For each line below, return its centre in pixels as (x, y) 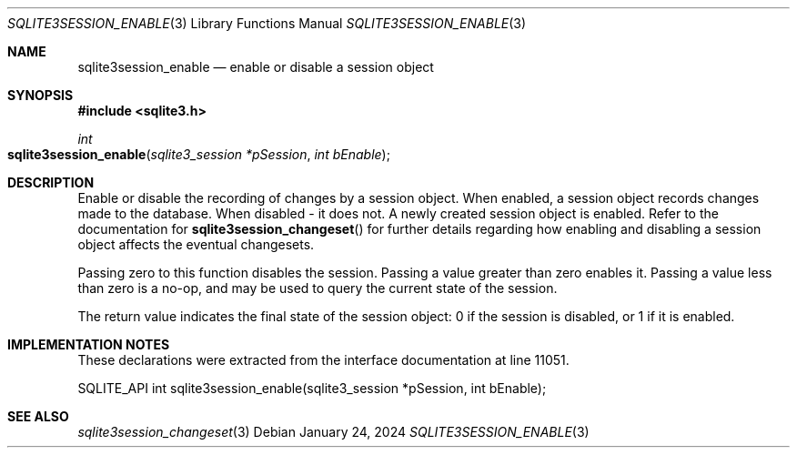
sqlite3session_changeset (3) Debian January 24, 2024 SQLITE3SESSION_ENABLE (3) (333, 432)
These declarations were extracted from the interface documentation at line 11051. (323, 360)
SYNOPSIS (40, 95)
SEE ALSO (38, 416)
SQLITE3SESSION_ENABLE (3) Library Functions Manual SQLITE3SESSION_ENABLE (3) (267, 23)
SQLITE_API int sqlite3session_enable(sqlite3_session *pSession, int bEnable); (312, 388)
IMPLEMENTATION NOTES (89, 344)
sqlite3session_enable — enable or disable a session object (256, 67)
